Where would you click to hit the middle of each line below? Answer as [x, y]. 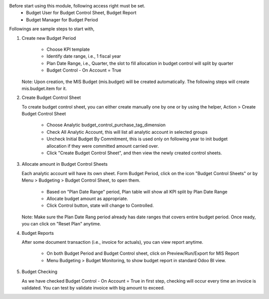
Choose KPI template [68, 49]
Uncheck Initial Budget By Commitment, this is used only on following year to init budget [137, 139]
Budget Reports [38, 233]
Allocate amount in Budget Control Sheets [65, 164]
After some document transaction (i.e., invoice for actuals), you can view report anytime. [113, 242]
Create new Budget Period [49, 38]
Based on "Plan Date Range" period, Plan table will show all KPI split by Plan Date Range [137, 192]
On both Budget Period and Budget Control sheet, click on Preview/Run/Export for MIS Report [143, 253]
